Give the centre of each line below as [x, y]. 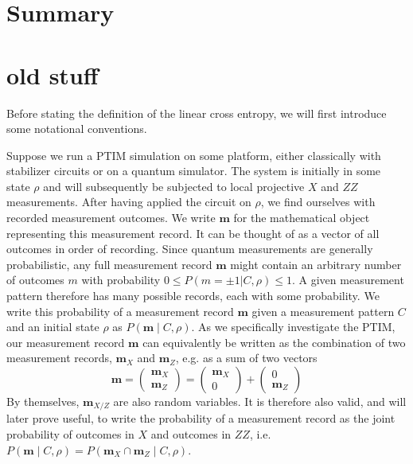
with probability [121, 280]
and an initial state [53, 327]
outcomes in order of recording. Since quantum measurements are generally [190, 249]
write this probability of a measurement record [120, 311]
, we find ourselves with [318, 202]
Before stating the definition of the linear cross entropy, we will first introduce [197, 113]
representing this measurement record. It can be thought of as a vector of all [193, 233]
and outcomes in [191, 434]
